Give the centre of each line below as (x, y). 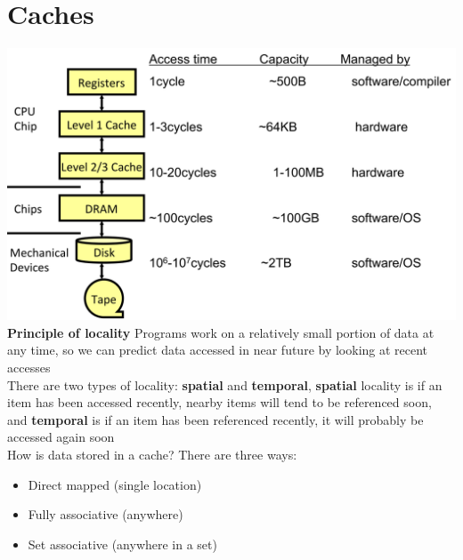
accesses (29, 368)
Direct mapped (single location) (115, 484)
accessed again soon (61, 437)
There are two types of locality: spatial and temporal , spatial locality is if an (225, 384)
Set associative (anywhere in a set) (122, 544)
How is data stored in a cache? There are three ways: (152, 455)
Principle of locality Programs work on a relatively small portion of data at (221, 332)
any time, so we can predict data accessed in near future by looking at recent (218, 350)
